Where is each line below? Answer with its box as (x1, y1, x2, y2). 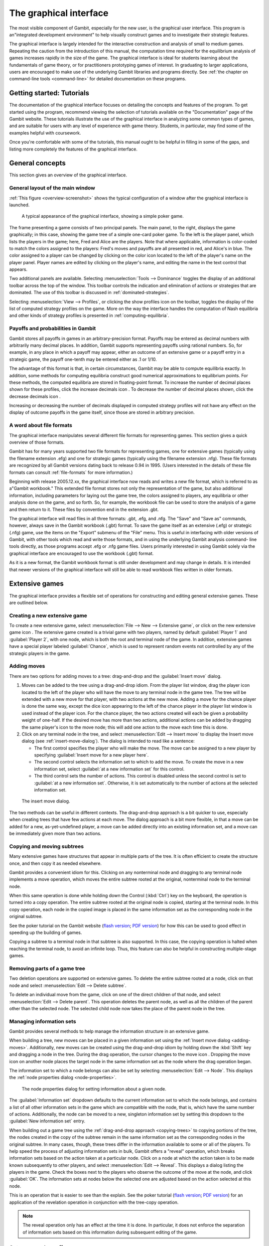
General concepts (9, 159, 66, 167)
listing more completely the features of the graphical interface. (9, 146, 138, 152)
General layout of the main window (9, 184, 96, 191)
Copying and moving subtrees (9, 843, 84, 850)
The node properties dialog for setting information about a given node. (21, 1086, 166, 1091)
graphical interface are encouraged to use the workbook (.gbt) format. (9, 550, 154, 556)
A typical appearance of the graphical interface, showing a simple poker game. (21, 213, 184, 219)
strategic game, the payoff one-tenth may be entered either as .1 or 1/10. (9, 356, 157, 362)
